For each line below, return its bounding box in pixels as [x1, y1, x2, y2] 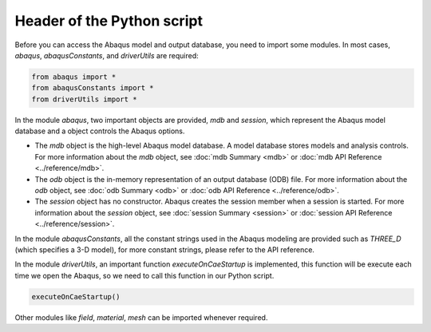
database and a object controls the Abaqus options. [14, 126, 185, 136]
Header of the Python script [14, 12, 204, 30]
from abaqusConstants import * [31, 84, 155, 93]
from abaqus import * [31, 72, 117, 81]
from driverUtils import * [31, 94, 137, 104]
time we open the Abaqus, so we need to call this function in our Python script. [14, 271, 275, 280]
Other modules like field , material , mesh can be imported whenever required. [14, 312, 268, 322]
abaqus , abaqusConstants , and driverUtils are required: [14, 50, 199, 60]
